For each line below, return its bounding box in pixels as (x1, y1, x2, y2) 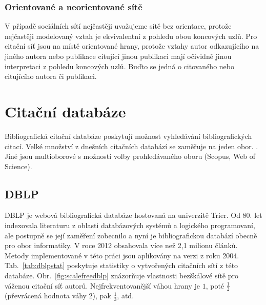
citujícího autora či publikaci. (5, 71, 97, 82)
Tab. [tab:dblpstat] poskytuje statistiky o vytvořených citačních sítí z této (5, 260, 238, 271)
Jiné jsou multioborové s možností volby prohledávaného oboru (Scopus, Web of (5, 151, 256, 161)
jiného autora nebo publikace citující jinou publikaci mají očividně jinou (5, 51, 232, 61)
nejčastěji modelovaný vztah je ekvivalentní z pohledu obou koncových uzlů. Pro (5, 30, 257, 41)
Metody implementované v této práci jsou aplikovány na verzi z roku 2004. (5, 250, 239, 260)
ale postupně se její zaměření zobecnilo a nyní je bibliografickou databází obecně (5, 230, 257, 240)
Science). (5, 160, 32, 171)
